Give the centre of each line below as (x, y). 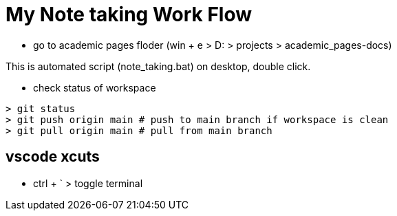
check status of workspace (95, 87)
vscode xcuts (53, 157)
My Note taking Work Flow (129, 14)
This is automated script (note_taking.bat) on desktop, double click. (158, 66)
